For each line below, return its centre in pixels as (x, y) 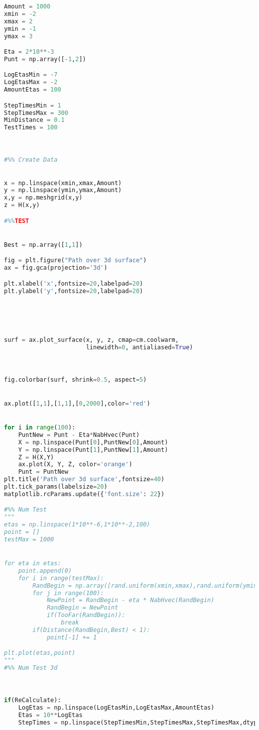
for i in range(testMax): (61, 578)
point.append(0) (45, 571)
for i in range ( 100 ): (40, 427)
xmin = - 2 (20, 14)
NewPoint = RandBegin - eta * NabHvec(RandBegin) (130, 600)
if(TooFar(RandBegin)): (86, 615)
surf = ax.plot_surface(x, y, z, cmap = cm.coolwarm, (91, 340)
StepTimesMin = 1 (33, 105)
